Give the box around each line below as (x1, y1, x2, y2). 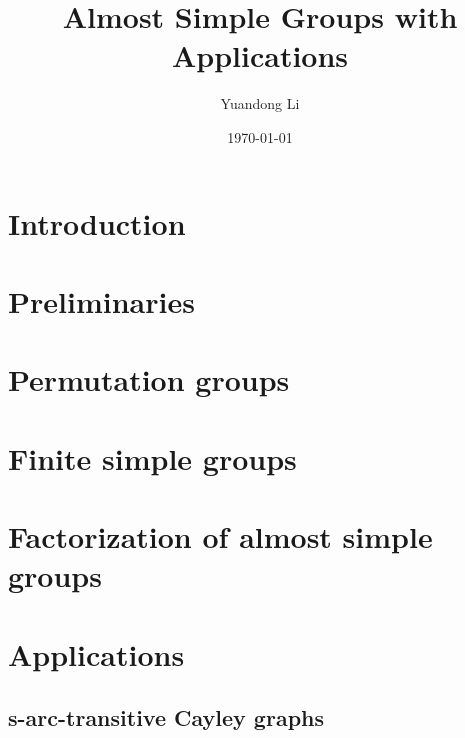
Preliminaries (8, 280, 195, 321)
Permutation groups (8, 359, 290, 400)
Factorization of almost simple (8, 516, 433, 556)
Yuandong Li (220, 93, 300, 114)
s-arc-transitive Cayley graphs (8, 702, 325, 733)
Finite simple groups (8, 437, 297, 478)
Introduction (8, 202, 186, 243)
